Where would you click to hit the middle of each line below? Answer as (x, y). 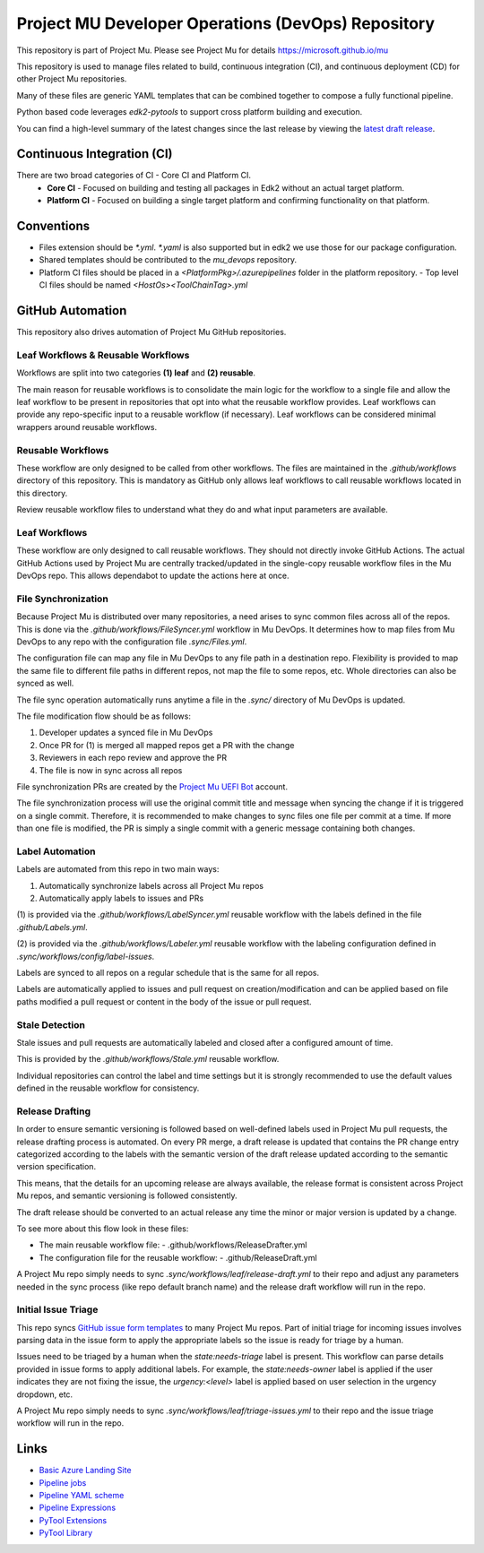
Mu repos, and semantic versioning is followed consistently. (127, 1195)
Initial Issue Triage (57, 1310)
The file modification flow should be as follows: (104, 716)
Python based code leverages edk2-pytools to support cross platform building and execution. (190, 112)
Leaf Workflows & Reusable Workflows (103, 355)
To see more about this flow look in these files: (103, 1229)
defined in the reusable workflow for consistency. (108, 1088)
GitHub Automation (72, 311)
